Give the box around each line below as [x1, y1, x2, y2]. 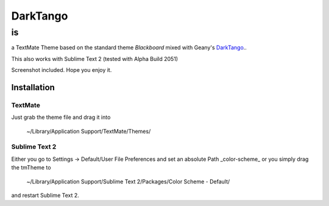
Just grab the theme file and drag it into [11, 113, 111, 121]
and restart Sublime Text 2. [11, 192, 79, 199]
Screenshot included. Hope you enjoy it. [11, 66, 112, 74]
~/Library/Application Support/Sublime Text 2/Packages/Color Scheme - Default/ [26, 177, 230, 185]
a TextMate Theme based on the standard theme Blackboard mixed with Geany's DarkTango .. [11, 44, 247, 51]
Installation [11, 82, 55, 93]
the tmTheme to [11, 164, 51, 171]
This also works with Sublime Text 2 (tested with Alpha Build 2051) [11, 55, 179, 62]
